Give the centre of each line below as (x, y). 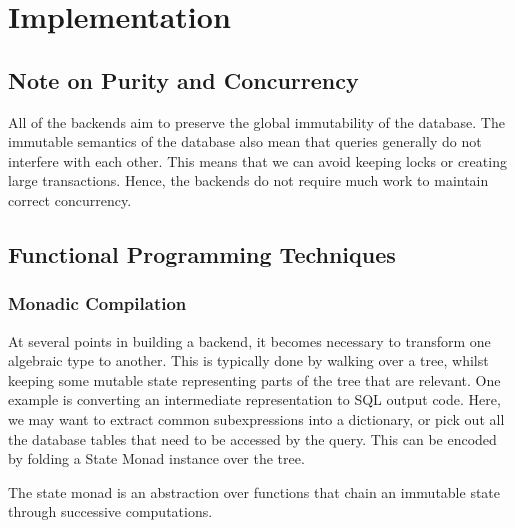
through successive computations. (110, 511)
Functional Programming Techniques (202, 253)
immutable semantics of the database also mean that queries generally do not (245, 141)
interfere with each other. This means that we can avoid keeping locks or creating (257, 160)
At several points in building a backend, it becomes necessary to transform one (249, 340)
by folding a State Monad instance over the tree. (156, 458)
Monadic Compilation (97, 303)
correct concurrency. (70, 199)
